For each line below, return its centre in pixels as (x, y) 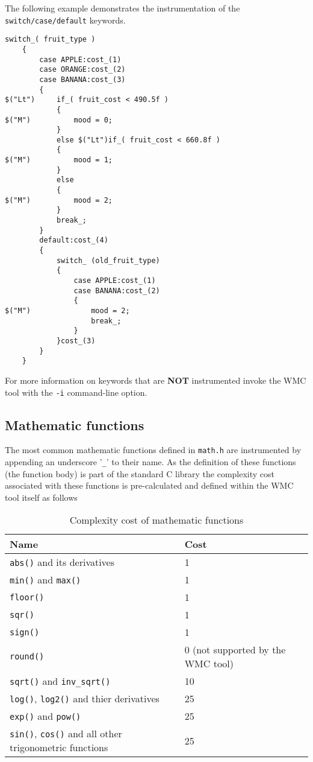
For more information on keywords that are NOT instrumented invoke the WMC (156, 380)
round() (27, 657)
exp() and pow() (45, 716)
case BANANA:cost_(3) (82, 79)
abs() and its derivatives (62, 562)
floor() (27, 597)
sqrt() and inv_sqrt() (60, 681)
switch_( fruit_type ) (50, 40)
